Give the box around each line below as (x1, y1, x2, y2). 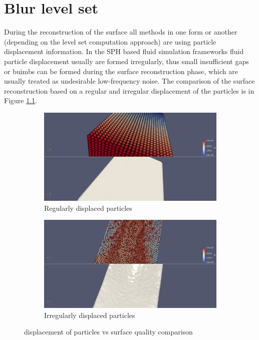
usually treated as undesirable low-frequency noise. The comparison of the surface (4, 76, 255, 86)
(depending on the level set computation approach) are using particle (4, 36, 216, 47)
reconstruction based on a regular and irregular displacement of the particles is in (4, 85, 254, 96)
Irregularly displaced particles (44, 309, 135, 320)
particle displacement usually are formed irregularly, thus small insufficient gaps (4, 56, 249, 66)
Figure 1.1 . (4, 95, 37, 106)
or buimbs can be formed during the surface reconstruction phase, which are (4, 66, 238, 76)
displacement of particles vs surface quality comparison (24, 326, 193, 337)
